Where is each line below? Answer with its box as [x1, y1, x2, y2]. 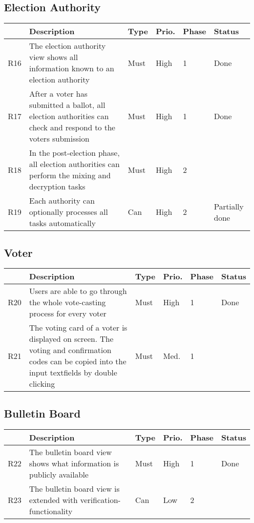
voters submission [29, 133, 89, 145]
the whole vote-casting [29, 296, 106, 308]
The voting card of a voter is [29, 322, 127, 334]
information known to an [29, 63, 114, 74]
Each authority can [29, 195, 95, 207]
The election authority [29, 40, 106, 52]
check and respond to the [29, 122, 115, 133]
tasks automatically [29, 217, 96, 229]
